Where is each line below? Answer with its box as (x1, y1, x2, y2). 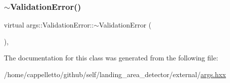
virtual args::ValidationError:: (4, 20, 94, 30)
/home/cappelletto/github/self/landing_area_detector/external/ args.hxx (4, 69, 226, 79)
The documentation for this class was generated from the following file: (4, 53, 218, 63)
